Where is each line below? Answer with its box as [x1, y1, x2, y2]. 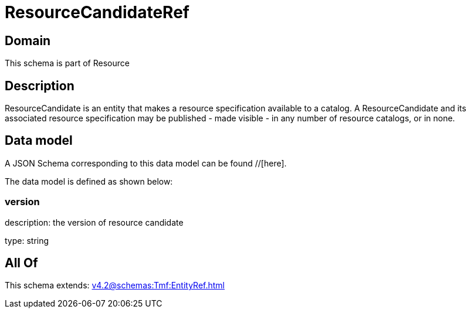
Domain [5, 33, 51, 48]
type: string [5, 235, 49, 246]
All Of [5, 256, 38, 271]
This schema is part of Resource [5, 58, 130, 69]
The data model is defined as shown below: [5, 176, 173, 186]
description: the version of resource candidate [5, 217, 184, 227]
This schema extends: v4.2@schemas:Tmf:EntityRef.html [5, 280, 225, 291]
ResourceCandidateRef [5, 2, 189, 22]
